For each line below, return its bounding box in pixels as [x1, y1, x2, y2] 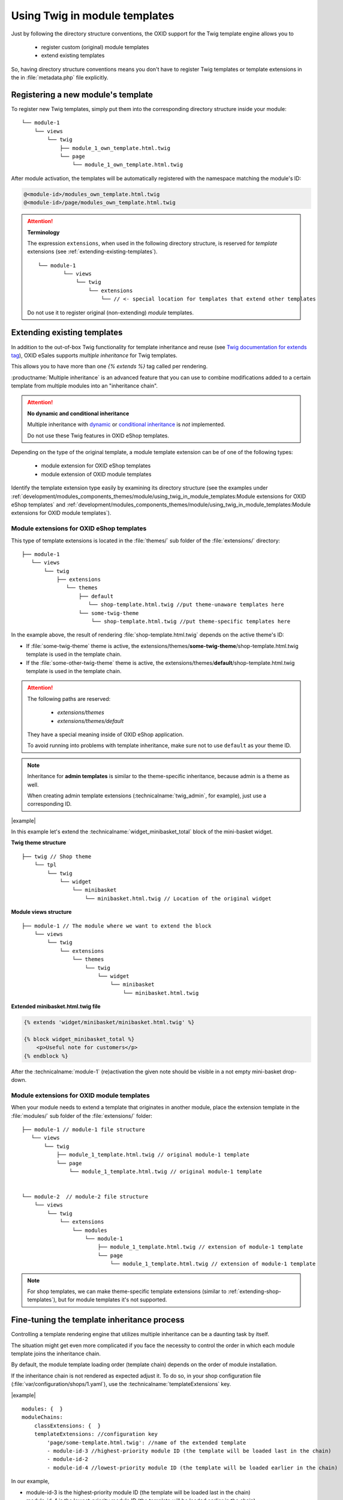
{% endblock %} [23, 1052, 68, 1059]
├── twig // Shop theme [22, 853, 92, 860]
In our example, [11, 1478, 50, 1485]
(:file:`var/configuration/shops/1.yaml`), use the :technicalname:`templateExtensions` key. [11, 1381, 231, 1388]
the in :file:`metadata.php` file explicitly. [11, 74, 109, 81]
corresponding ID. [27, 800, 72, 808]
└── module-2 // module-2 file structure [22, 1193, 149, 1200]
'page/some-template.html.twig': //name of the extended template [47, 1439, 246, 1446]
